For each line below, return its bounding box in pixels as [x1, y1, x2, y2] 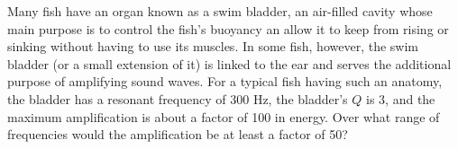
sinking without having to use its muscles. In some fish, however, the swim [7, 37, 418, 56]
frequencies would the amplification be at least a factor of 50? [7, 125, 348, 144]
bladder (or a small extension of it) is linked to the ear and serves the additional [7, 54, 452, 73]
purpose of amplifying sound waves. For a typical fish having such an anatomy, [7, 72, 443, 91]
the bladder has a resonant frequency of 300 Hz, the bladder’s [7, 89, 348, 108]
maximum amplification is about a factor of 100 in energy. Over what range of [7, 107, 440, 126]
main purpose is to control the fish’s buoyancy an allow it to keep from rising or [7, 19, 449, 38]
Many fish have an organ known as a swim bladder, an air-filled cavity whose [7, 2, 433, 20]
